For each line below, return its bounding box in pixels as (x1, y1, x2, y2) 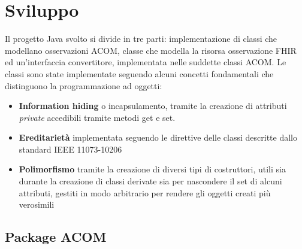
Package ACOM (5, 227, 107, 246)
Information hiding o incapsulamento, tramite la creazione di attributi (19, 99, 287, 112)
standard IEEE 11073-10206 (19, 142, 122, 155)
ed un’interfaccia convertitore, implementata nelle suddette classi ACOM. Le (5, 56, 286, 68)
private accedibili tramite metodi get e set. (19, 111, 176, 123)
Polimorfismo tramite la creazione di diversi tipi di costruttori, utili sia (19, 163, 286, 175)
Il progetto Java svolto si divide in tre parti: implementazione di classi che (5, 32, 277, 45)
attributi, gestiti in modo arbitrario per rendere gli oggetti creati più (19, 186, 271, 199)
